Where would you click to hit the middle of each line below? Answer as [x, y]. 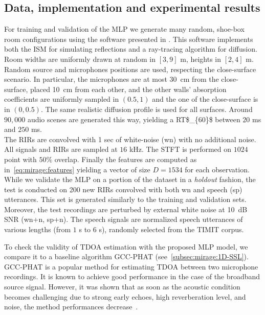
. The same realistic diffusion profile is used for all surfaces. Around [147, 109]
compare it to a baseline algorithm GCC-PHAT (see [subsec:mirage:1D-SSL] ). [126, 256]
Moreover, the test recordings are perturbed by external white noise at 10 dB [126, 209]
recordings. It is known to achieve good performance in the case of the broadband [132, 276]
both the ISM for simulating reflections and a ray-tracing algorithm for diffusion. [131, 49]
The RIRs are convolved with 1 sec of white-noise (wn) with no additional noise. [130, 139]
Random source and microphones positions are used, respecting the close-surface [130, 69]
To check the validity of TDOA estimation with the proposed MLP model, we [126, 246]
